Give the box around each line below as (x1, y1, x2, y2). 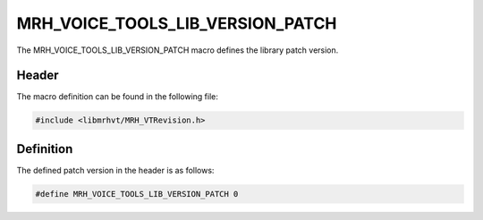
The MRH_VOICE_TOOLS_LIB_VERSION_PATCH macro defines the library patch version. (16, 45, 339, 55)
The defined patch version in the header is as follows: (16, 165, 215, 175)
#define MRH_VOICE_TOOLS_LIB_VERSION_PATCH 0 (35, 189, 239, 199)
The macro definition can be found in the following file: (16, 91, 219, 102)
